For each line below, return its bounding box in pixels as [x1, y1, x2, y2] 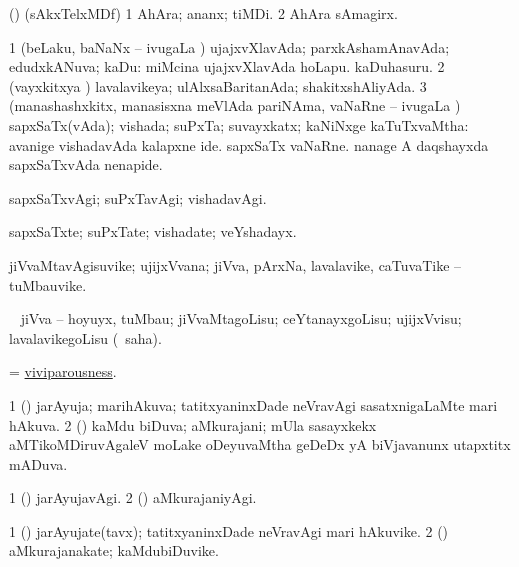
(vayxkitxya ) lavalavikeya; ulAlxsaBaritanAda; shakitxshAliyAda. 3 [9, 75, 427, 96]
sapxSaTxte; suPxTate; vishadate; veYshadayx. [9, 221, 297, 242]
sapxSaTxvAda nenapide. [9, 154, 163, 175]
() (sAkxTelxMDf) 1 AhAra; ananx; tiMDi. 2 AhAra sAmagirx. [9, 3, 398, 23]
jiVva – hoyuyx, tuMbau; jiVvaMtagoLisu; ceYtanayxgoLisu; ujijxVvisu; [20, 308, 462, 329]
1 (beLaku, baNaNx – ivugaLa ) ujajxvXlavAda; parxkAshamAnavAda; [9, 36, 450, 57]
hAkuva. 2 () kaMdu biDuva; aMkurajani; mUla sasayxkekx [9, 414, 377, 435]
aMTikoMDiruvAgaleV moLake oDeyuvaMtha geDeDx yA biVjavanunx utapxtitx [9, 434, 511, 455]
